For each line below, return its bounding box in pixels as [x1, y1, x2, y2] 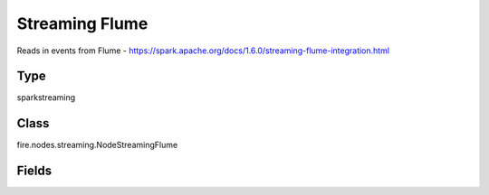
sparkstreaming [16, 92, 76, 103]
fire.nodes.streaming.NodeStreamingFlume [16, 140, 178, 151]
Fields [16, 163, 53, 179]
